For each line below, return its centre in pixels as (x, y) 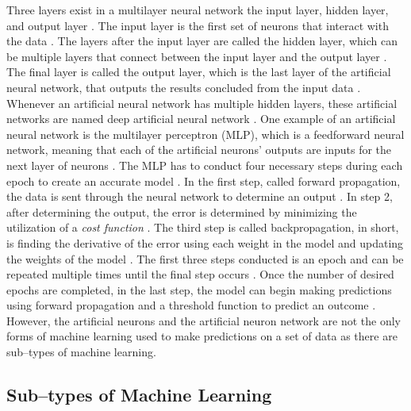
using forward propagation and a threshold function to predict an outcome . (191, 305)
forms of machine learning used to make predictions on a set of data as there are (202, 336)
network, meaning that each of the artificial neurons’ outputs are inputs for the (199, 150)
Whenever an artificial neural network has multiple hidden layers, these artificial (202, 103)
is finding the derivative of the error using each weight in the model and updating (205, 242)
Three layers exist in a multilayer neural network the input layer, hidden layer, (198, 10)
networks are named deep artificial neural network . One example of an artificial (201, 119)
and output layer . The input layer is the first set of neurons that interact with (198, 25)
